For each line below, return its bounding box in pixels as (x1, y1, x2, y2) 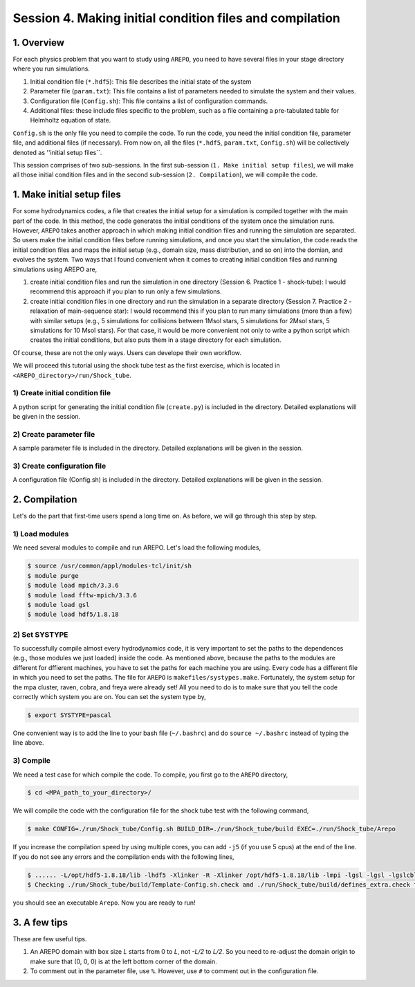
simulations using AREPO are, (12, 265, 98, 273)
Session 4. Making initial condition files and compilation (12, 10, 340, 26)
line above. (12, 739, 44, 747)
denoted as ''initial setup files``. (12, 148, 102, 156)
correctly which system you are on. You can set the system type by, (12, 693, 207, 700)
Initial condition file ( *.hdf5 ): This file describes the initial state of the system (30, 77, 252, 86)
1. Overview (12, 37, 65, 48)
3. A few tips (12, 917, 68, 928)
